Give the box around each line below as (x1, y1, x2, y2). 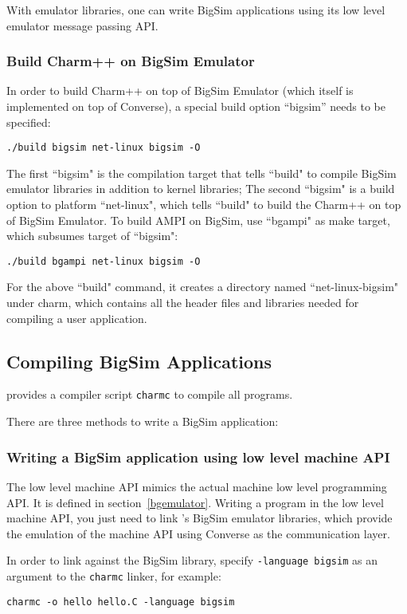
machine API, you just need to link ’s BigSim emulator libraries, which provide (6, 510, 393, 526)
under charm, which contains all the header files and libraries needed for (6, 294, 359, 311)
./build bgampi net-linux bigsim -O (6, 255, 201, 267)
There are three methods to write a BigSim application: (6, 413, 279, 430)
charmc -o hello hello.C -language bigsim (6, 596, 235, 608)
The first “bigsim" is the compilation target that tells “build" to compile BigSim (6, 164, 397, 181)
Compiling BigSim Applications (6, 348, 272, 373)
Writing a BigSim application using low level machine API (6, 447, 390, 466)
